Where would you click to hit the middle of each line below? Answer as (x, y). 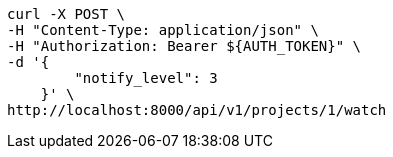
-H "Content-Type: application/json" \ (163, 30)
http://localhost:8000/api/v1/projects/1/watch (197, 110)
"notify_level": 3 (146, 78)
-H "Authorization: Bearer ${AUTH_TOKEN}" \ (184, 46)
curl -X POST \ (66, 14)
